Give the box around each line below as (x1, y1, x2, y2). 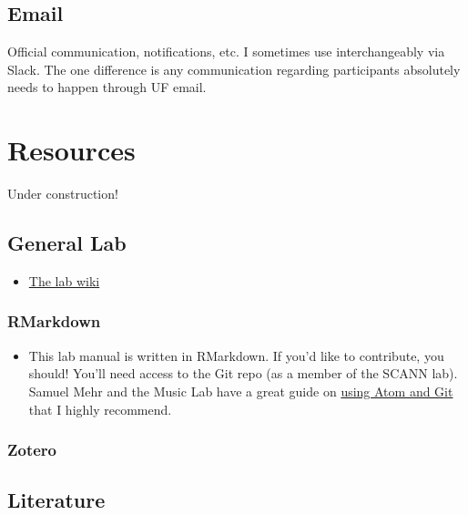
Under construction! (7, 184, 118, 203)
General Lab (7, 229, 127, 257)
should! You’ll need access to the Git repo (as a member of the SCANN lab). (28, 364, 458, 383)
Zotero (7, 438, 57, 461)
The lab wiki (28, 271, 100, 290)
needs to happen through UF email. (7, 77, 207, 97)
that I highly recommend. (28, 399, 172, 418)
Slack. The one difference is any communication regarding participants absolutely (7, 59, 461, 78)
